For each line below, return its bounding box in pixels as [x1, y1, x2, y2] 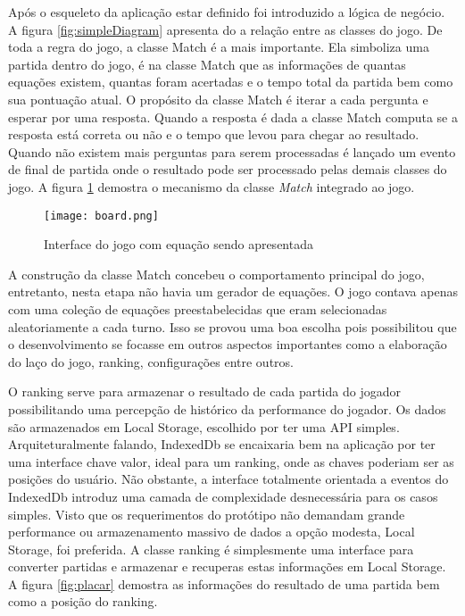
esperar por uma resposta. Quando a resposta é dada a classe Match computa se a [8, 107, 458, 126]
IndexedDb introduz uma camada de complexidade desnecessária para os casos [8, 487, 438, 505]
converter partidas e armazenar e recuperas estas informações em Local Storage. [8, 557, 446, 576]
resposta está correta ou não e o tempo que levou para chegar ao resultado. [8, 125, 419, 144]
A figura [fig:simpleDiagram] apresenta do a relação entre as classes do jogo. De [8, 20, 443, 38]
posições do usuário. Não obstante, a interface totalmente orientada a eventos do [8, 470, 449, 488]
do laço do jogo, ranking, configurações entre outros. [8, 352, 294, 370]
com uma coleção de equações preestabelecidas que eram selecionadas [8, 299, 387, 318]
